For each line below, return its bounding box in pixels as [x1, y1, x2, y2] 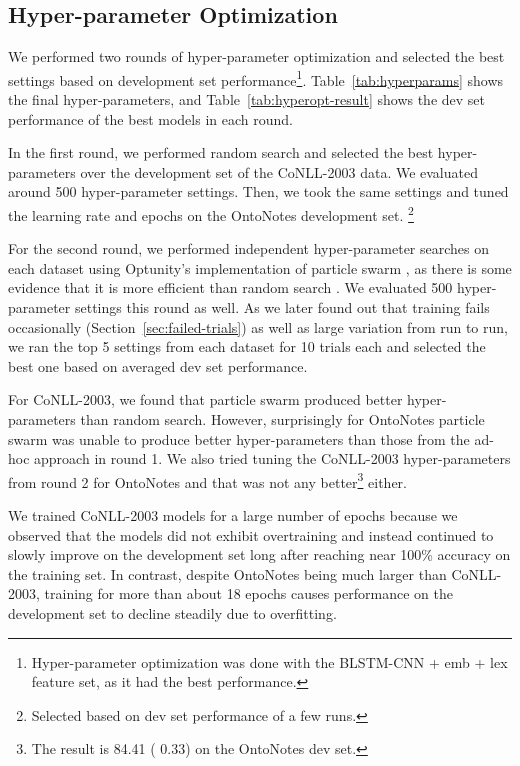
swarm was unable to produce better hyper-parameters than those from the [8, 428, 470, 449]
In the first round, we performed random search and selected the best [8, 142, 434, 163]
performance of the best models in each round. [8, 108, 293, 129]
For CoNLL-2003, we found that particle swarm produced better [8, 389, 403, 410]
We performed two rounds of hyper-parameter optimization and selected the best [8, 46, 505, 67]
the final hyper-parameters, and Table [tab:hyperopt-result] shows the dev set [8, 89, 486, 110]
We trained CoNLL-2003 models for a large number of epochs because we [8, 505, 458, 526]
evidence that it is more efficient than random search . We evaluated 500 [8, 277, 453, 298]
